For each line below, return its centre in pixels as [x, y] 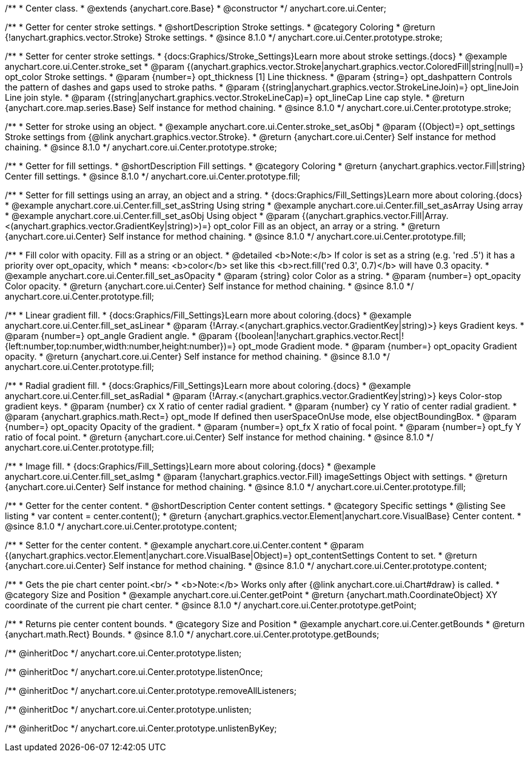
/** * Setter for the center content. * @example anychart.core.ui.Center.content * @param [184, 545]
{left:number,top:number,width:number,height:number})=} [121, 346]
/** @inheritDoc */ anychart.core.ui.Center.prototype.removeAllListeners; [151, 691]
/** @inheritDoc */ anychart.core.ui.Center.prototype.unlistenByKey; [141, 728]
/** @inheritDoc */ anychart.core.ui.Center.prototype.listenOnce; [134, 672]
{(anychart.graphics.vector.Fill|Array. [375, 216]
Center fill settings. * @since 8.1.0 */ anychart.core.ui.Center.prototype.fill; [153, 176]
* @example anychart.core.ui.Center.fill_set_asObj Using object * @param [152, 216]
